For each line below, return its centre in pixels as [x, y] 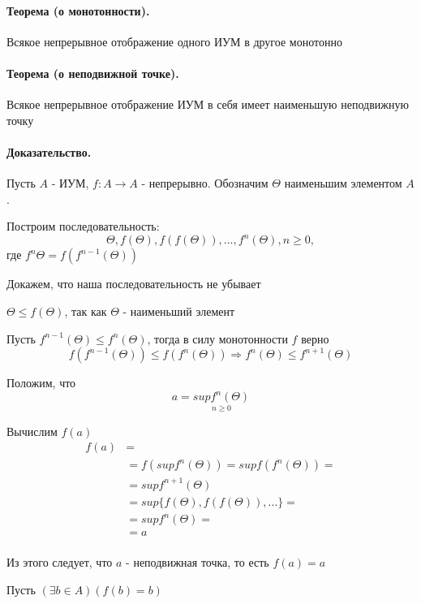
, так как [86, 311]
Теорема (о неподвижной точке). [93, 73]
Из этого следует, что [60, 562]
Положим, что [41, 383]
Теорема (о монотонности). [78, 10]
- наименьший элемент [179, 311]
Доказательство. [49, 151]
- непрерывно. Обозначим [205, 183]
